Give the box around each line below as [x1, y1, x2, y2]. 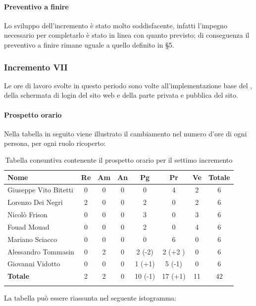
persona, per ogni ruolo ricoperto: [4, 138, 106, 148]
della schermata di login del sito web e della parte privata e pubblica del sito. [4, 90, 238, 100]
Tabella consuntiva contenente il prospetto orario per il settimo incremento [5, 154, 233, 165]
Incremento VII [4, 61, 68, 73]
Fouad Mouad [7, 221, 50, 232]
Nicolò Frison [7, 209, 48, 220]
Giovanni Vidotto [7, 258, 60, 269]
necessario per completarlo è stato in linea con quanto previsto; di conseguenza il [4, 30, 250, 40]
